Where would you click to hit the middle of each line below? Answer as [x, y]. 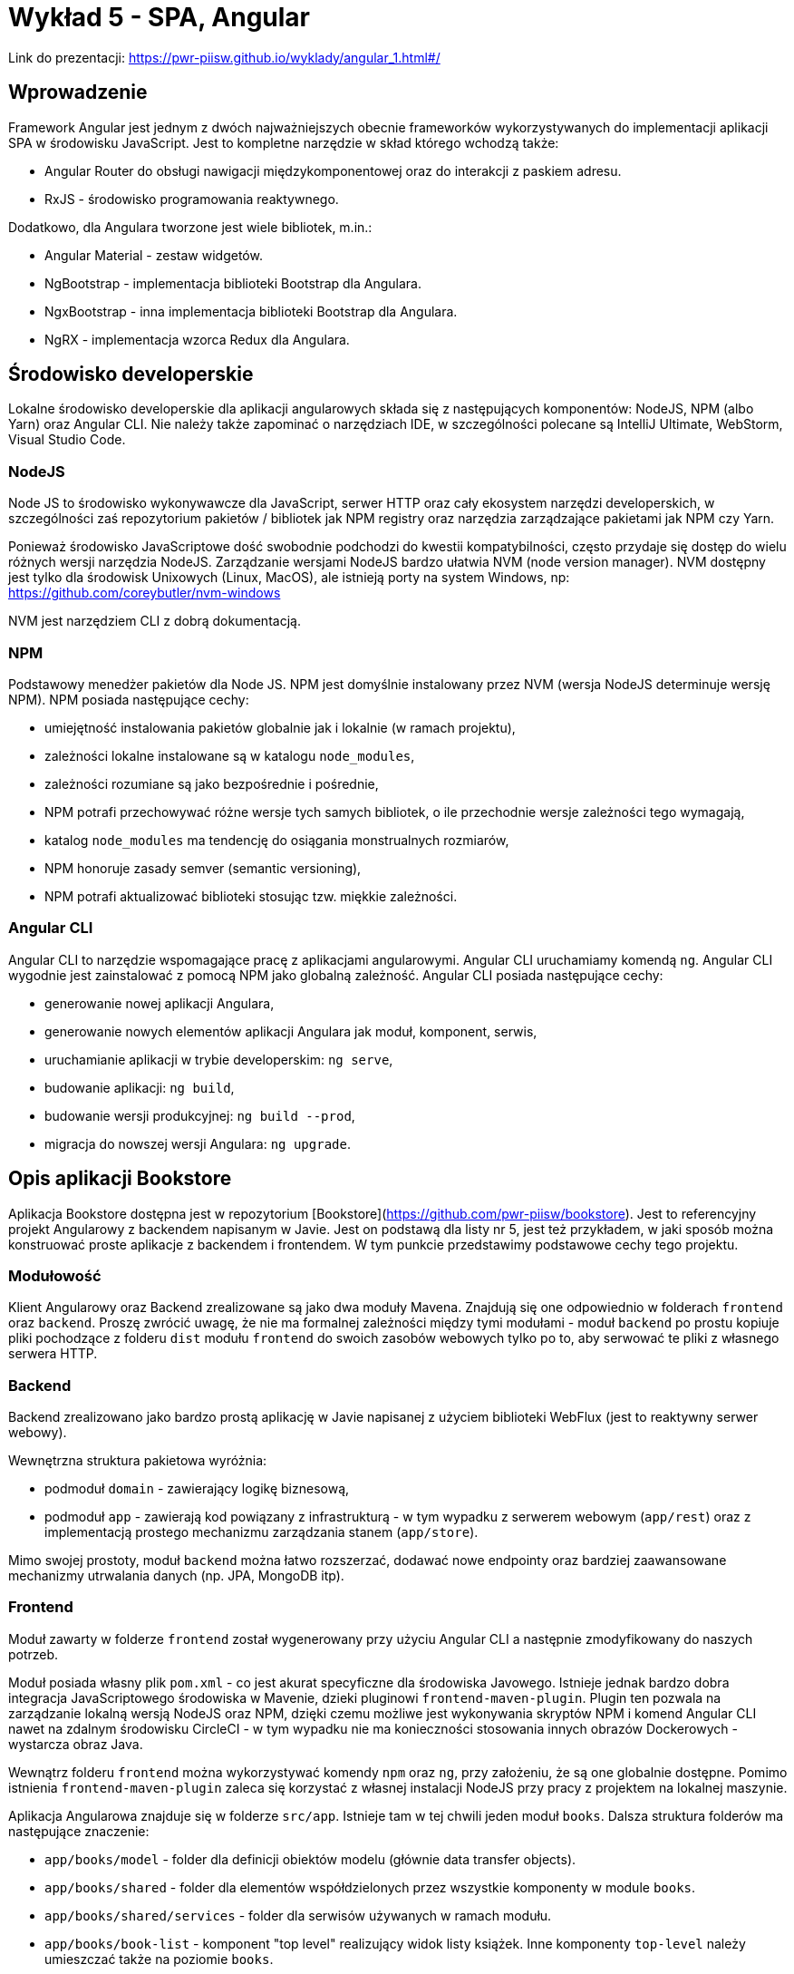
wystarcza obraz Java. [76, 1744]
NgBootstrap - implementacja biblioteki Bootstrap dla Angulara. [233, 283]
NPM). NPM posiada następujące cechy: [129, 699]
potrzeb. [34, 1654]
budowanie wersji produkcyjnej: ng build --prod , [200, 1115]
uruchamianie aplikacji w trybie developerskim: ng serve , [219, 1059]
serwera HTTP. [53, 1354]
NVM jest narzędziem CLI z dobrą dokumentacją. [155, 621]
